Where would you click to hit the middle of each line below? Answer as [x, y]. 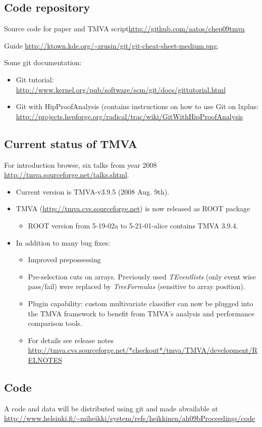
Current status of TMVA [71, 143]
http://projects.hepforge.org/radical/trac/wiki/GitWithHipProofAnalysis [129, 116]
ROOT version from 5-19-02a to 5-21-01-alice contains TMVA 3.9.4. [133, 225]
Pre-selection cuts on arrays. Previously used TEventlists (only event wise [142, 276]
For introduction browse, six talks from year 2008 [81, 164]
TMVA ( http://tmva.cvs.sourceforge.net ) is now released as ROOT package [133, 208]
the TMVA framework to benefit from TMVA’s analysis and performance [141, 313]
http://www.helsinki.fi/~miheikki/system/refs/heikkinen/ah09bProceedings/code [129, 418]
